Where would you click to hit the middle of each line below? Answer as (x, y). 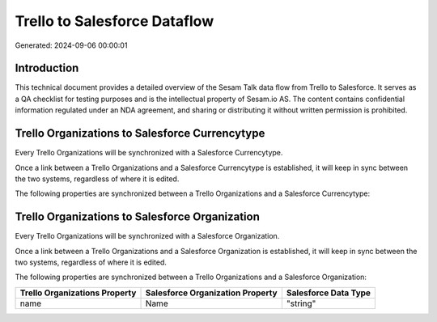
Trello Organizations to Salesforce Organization (138, 217)
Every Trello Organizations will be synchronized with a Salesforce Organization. (147, 236)
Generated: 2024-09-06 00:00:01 (71, 45)
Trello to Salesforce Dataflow (115, 21)
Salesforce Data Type (329, 293)
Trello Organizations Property (78, 293)
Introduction (47, 68)
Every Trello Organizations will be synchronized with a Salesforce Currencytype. (149, 153)
